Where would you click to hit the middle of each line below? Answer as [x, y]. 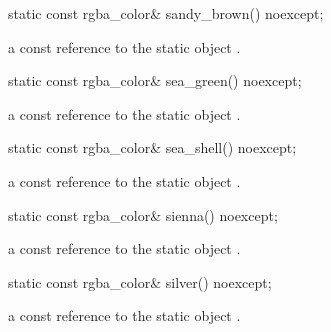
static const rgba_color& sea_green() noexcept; [155, 80]
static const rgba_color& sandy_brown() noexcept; [166, 13]
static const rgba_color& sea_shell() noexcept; [152, 147]
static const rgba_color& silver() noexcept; [140, 281]
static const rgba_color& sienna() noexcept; [143, 214]
